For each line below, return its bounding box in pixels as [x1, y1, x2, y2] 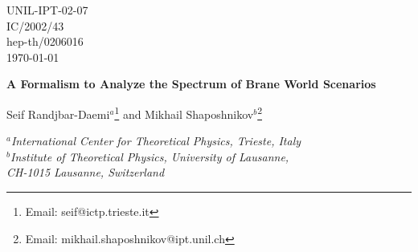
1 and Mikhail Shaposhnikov [114, 103, 254, 122]
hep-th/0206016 [6, 33, 84, 50]
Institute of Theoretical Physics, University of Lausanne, [10, 148, 289, 165]
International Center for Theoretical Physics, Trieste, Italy [10, 132, 301, 149]
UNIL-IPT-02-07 [6, 2, 88, 18]
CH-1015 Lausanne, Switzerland [6, 164, 165, 181]
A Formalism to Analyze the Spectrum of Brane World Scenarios [6, 75, 376, 92]
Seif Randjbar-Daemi [6, 105, 110, 122]
